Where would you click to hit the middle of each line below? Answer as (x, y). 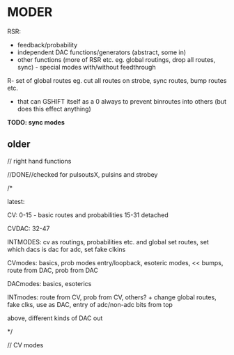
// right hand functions (39, 161)
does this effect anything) (54, 109)
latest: (16, 201)
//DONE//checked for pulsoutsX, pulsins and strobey (83, 174)
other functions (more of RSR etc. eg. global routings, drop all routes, (116, 59)
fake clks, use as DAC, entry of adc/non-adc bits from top (90, 304)
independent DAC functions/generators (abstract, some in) (102, 52)
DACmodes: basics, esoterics (49, 283)
